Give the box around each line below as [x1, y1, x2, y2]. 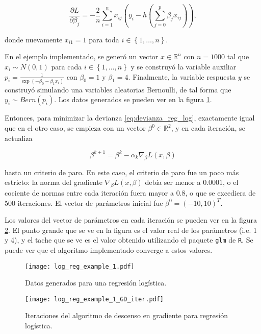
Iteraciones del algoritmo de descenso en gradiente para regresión [25, 310, 228, 321]
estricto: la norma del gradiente [5, 177, 102, 187]
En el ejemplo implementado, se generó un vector [5, 51, 159, 62]
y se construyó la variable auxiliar [130, 61, 237, 71]
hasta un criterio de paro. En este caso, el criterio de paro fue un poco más [5, 166, 239, 177]
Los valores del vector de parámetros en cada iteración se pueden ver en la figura [5, 214, 257, 225]
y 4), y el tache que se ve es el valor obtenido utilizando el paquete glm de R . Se [5, 234, 253, 245]
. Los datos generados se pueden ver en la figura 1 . [54, 94, 212, 105]
